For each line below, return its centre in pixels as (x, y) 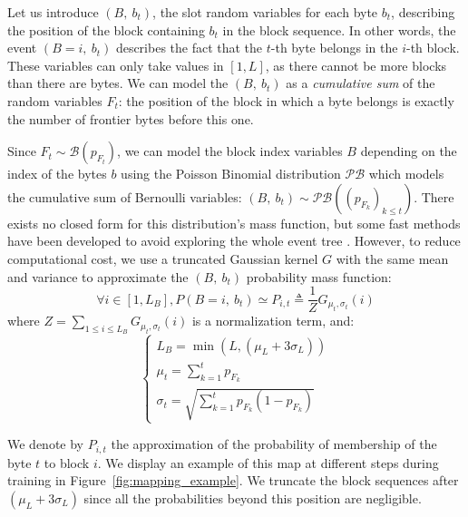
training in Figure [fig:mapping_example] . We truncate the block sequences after (233, 480)
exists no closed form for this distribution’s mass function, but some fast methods (234, 223)
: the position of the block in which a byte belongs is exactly (286, 100)
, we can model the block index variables (230, 151)
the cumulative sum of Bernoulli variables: (125, 196)
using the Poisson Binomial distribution (231, 174)
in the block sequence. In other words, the (339, 29)
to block (67, 462)
